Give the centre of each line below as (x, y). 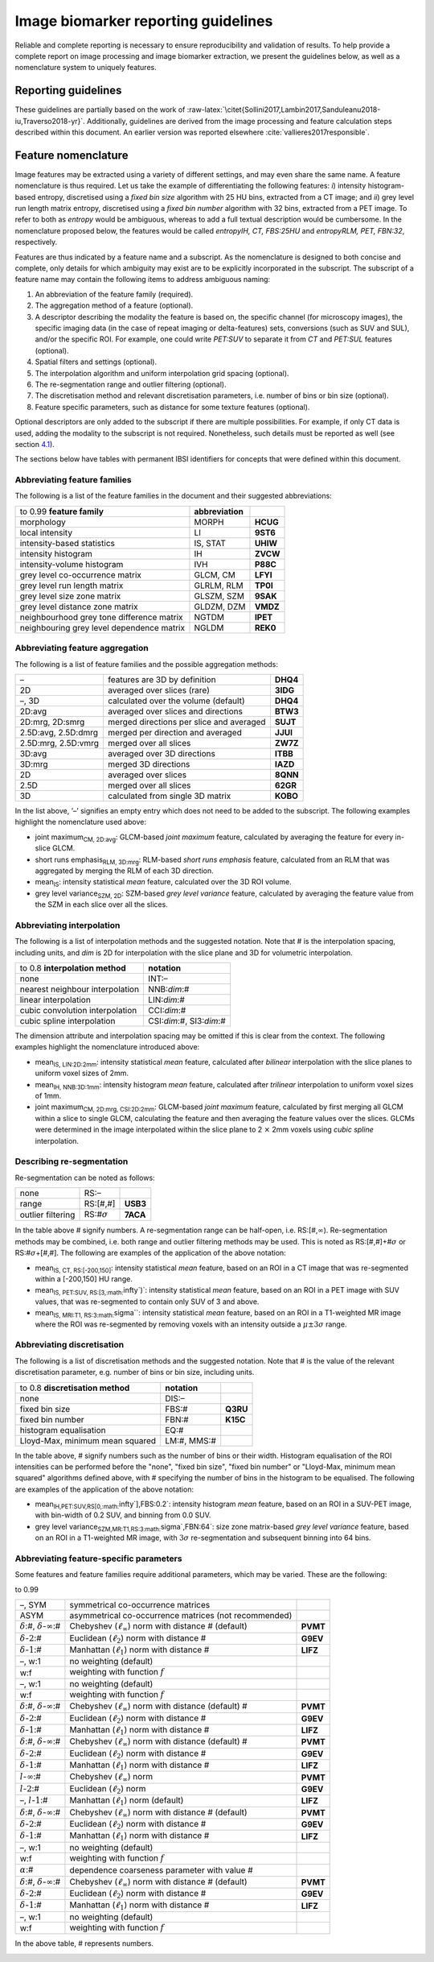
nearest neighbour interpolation (80, 989)
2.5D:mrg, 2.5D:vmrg (59, 743)
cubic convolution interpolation (78, 1011)
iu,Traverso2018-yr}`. (50, 121)
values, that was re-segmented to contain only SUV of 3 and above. (147, 1302)
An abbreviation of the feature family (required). (114, 294)
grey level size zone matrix (70, 596)
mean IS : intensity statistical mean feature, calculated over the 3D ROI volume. (164, 883)
